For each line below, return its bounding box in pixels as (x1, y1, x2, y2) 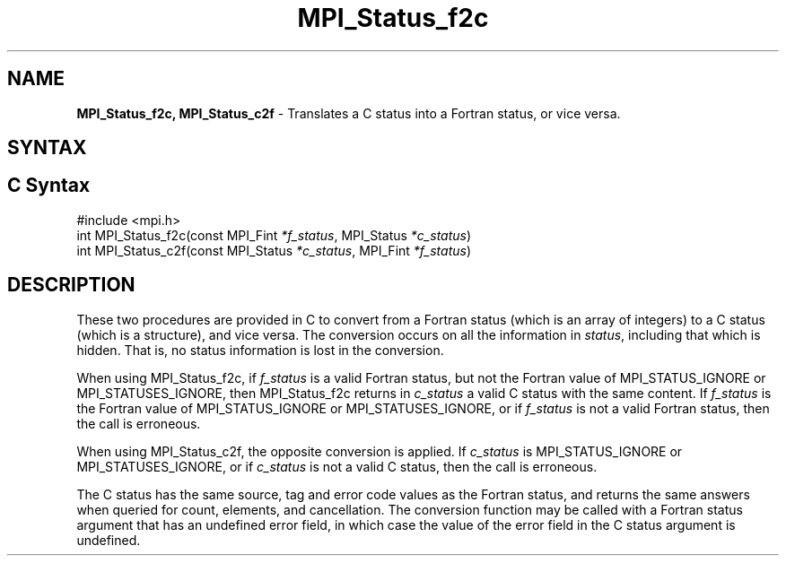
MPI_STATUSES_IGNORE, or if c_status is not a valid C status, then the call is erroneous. (76, 458, 598, 474)
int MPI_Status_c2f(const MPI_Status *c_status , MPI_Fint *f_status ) (76, 242, 472, 258)
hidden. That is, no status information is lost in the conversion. (76, 342, 444, 358)
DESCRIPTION (7, 273, 135, 297)
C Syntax (7, 174, 91, 197)
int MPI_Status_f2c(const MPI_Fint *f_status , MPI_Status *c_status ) (76, 227, 472, 243)
